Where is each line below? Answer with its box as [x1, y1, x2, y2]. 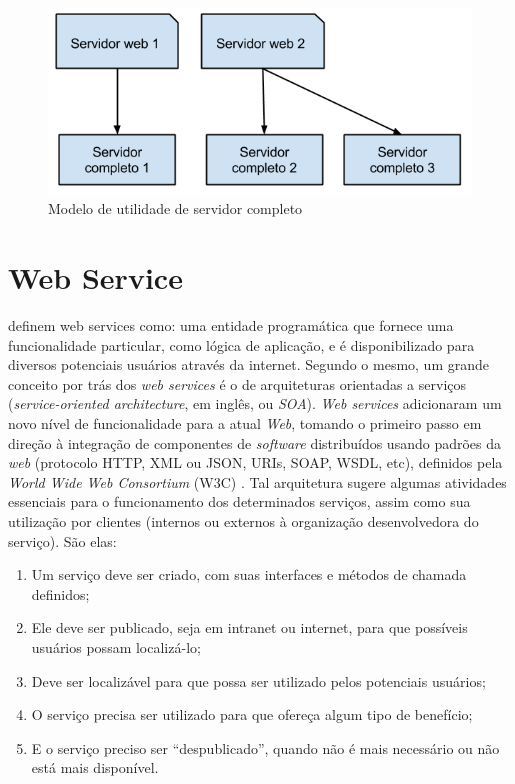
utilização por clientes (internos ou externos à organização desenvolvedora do [8, 510, 479, 531]
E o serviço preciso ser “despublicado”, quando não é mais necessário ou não [31, 737, 500, 758]
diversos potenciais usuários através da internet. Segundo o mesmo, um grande [8, 354, 489, 375]
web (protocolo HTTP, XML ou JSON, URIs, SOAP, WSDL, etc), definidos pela [8, 452, 503, 473]
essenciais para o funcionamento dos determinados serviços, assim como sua [8, 491, 471, 512]
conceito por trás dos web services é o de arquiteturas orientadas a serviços [8, 373, 467, 394]
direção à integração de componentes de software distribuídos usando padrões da [8, 432, 502, 453]
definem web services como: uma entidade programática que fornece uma [8, 315, 454, 335]
